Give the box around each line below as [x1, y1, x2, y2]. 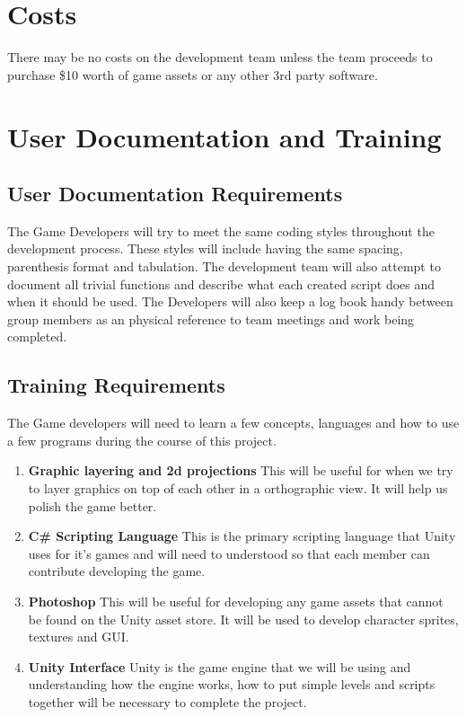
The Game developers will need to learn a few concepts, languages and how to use [7, 413, 460, 432]
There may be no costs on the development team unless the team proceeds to [7, 48, 433, 66]
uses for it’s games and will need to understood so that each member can [28, 544, 430, 562]
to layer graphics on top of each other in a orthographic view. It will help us [28, 479, 448, 498]
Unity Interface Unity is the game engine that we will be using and [28, 657, 411, 676]
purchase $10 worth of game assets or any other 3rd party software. [7, 65, 378, 84]
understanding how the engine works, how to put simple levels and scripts [28, 675, 435, 694]
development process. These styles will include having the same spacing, [7, 239, 403, 258]
